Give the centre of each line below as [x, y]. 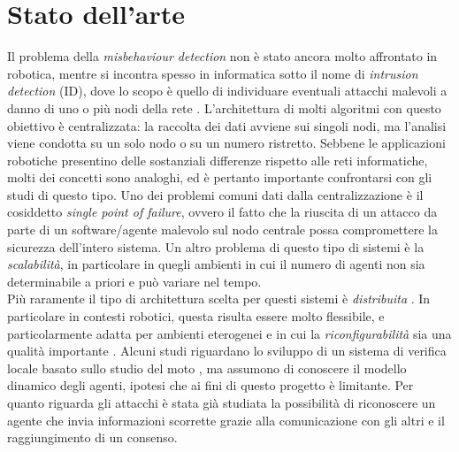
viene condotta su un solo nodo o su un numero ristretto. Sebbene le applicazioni [226, 143]
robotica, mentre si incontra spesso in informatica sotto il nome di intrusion [213, 73]
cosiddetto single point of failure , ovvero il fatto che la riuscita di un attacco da [222, 212]
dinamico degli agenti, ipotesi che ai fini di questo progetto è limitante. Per [210, 385]
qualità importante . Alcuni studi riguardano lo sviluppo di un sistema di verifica [227, 351]
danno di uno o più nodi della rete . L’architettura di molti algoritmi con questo [224, 107]
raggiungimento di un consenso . [92, 437]
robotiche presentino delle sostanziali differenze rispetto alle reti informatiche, [218, 160]
